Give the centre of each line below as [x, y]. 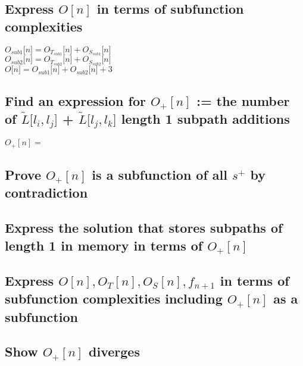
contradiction [46, 193]
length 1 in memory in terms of [104, 245]
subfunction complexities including [114, 298]
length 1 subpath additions [205, 118]
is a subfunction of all [160, 175]
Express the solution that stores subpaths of [144, 228]
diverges [114, 351]
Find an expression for [75, 100]
